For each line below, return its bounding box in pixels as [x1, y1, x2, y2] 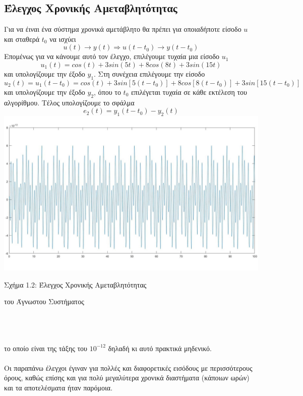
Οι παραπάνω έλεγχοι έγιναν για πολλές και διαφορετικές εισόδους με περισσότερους [4, 362, 253, 373]
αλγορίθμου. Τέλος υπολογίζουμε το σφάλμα [4, 97, 135, 107]
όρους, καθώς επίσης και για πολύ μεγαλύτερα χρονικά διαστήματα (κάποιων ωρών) [4, 372, 250, 383]
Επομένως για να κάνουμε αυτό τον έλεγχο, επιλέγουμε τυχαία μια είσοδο [4, 51, 220, 62]
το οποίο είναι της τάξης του [4, 343, 87, 353]
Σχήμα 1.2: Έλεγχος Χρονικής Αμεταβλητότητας [4, 279, 147, 290]
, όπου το [94, 86, 121, 97]
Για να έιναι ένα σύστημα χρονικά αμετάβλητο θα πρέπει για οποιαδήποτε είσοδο [4, 24, 241, 34]
